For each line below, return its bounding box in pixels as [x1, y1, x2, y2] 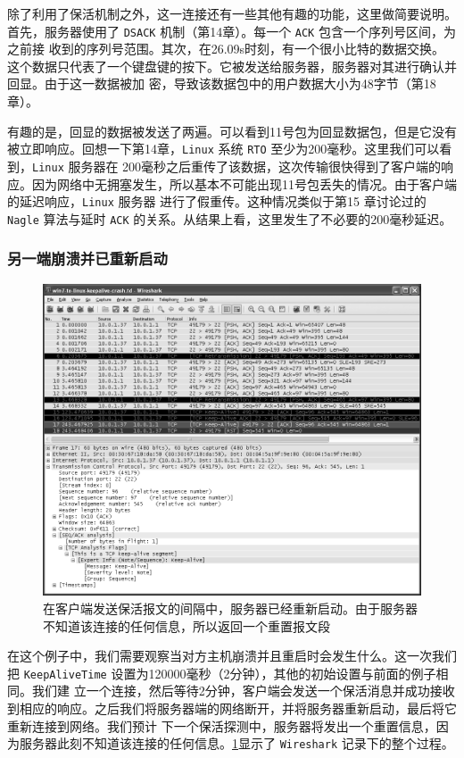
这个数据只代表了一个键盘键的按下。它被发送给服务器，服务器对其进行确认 [7, 56, 444, 75]
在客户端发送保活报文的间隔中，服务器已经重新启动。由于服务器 [43, 598, 418, 617]
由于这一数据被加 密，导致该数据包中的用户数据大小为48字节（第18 [44, 74, 436, 93]
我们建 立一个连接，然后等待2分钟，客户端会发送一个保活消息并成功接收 [31, 681, 455, 700]
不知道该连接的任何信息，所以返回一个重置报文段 [43, 616, 330, 635]
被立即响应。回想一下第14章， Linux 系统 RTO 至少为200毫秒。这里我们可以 [7, 139, 440, 158]
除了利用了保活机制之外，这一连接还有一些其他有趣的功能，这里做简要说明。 [7, 4, 457, 22]
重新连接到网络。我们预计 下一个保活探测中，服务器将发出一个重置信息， [7, 716, 436, 735]
